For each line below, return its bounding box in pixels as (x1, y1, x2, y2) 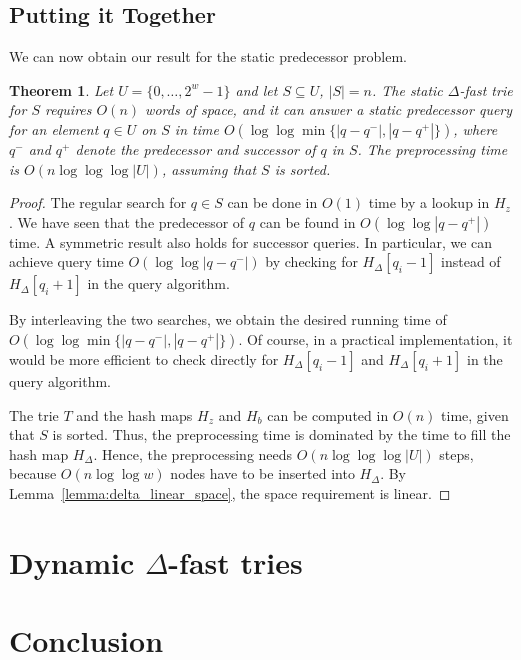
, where (453, 118, 498, 139)
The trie (9, 404, 59, 425)
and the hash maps (76, 404, 193, 425)
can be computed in (267, 404, 389, 425)
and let (235, 79, 278, 100)
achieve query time (9, 251, 124, 272)
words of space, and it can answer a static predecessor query (145, 99, 513, 120)
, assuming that (161, 158, 257, 179)
